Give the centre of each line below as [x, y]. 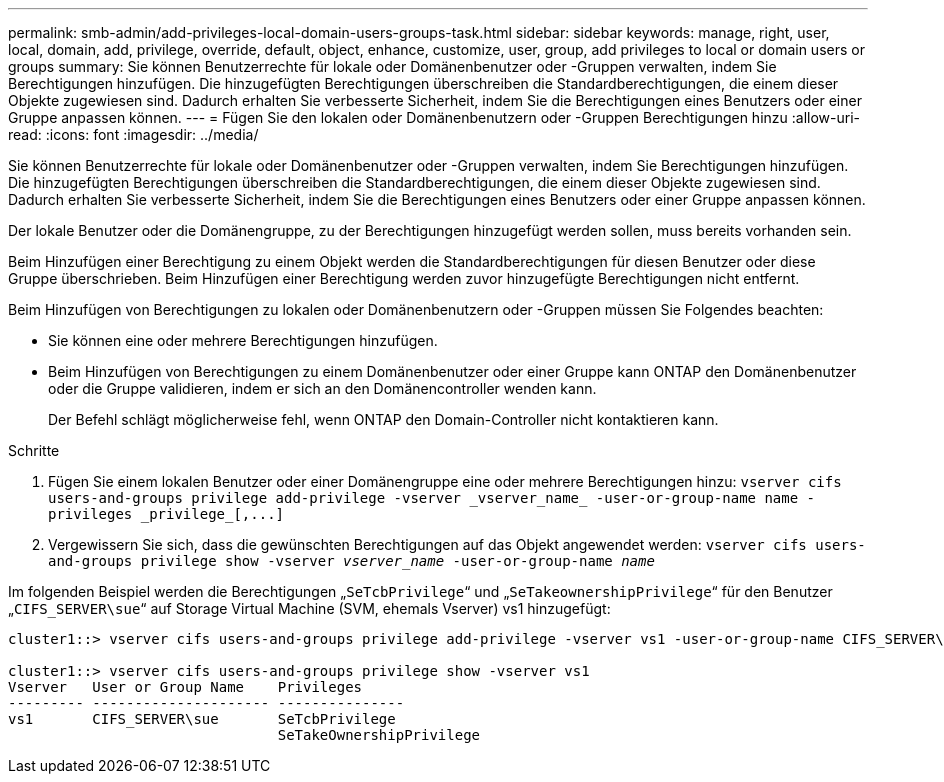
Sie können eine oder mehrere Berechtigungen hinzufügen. [243, 340]
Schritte [34, 450]
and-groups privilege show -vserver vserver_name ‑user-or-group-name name [351, 561]
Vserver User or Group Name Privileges [185, 687]
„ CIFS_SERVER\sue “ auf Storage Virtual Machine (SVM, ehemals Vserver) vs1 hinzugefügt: [309, 608]
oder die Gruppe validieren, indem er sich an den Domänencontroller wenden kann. [322, 388]
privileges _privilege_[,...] [166, 514]
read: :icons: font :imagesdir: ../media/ [133, 134]
